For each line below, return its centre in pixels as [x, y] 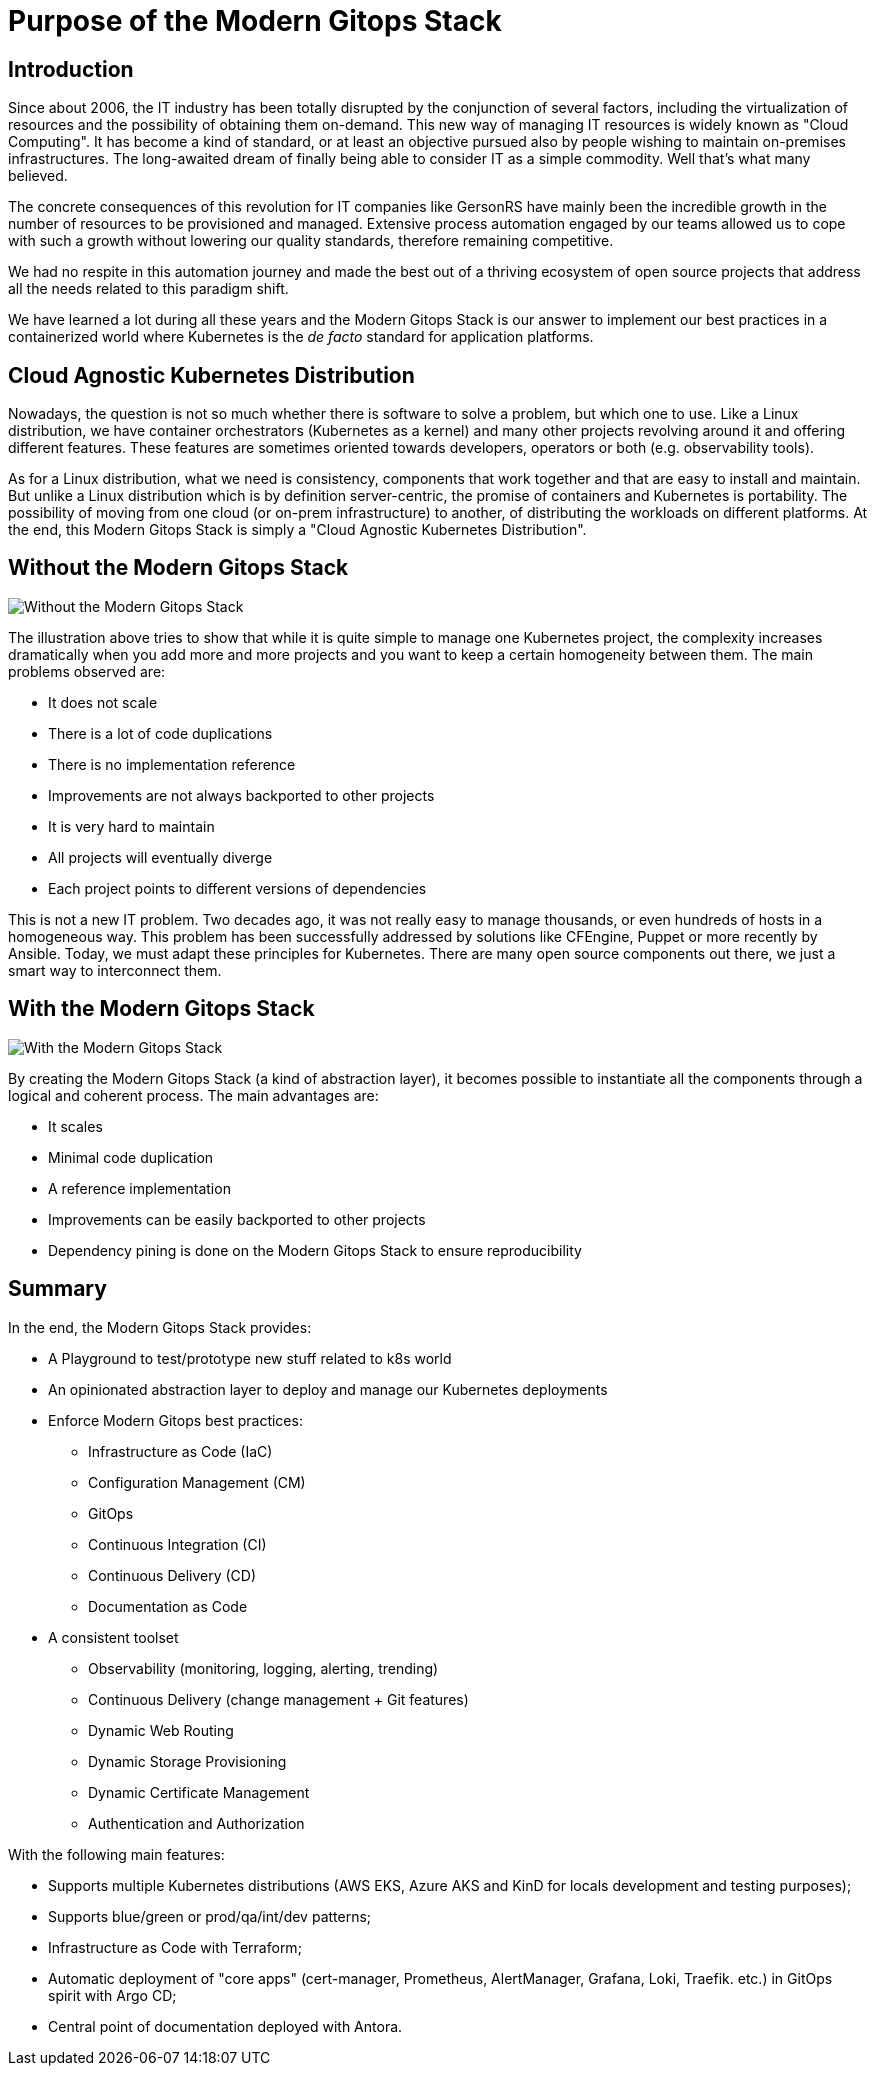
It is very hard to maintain [131, 826]
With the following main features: [116, 1854]
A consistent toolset [113, 1637]
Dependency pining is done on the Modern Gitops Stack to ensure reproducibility [315, 1250]
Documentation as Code [168, 1606]
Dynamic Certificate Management [199, 1792]
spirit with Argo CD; [112, 1995]
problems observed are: [87, 671]
